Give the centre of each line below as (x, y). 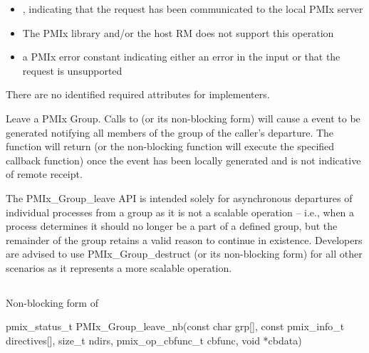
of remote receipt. (44, 174)
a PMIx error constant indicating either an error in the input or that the (181, 57)
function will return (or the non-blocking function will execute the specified (170, 146)
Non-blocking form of (52, 302)
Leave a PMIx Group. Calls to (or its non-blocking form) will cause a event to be (183, 118)
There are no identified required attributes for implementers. (138, 94)
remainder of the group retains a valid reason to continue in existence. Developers (184, 239)
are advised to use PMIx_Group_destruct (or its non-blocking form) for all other (184, 254)
